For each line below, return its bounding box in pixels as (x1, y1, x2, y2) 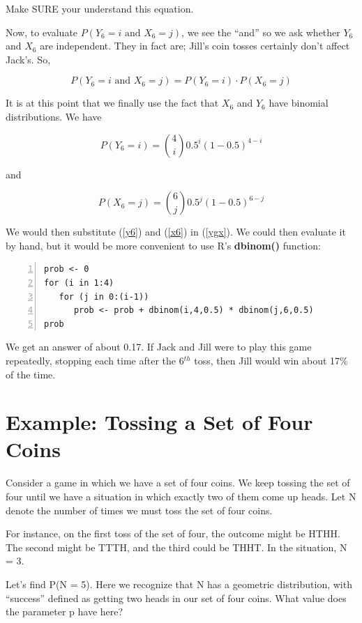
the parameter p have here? (6, 604, 123, 619)
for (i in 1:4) (44, 277, 114, 288)
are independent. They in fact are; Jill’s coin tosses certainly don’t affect (40, 38, 350, 53)
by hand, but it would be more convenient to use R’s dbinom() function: (6, 238, 321, 252)
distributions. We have (6, 109, 102, 123)
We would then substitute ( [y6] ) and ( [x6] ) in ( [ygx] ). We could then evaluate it (6, 224, 346, 239)
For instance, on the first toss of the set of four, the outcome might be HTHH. (6, 526, 340, 541)
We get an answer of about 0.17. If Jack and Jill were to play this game (6, 339, 312, 354)
